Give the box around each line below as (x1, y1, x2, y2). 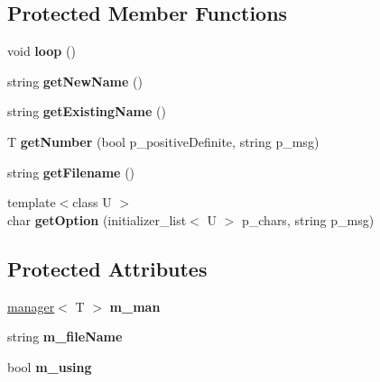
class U (72, 193, 112, 212)
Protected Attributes (7, 254, 208, 282)
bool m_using (7, 357, 92, 376)
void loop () (7, 41, 76, 60)
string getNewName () (7, 71, 143, 90)
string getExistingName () (7, 102, 166, 121)
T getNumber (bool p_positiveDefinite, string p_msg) (7, 132, 320, 150)
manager (7, 296, 55, 315)
